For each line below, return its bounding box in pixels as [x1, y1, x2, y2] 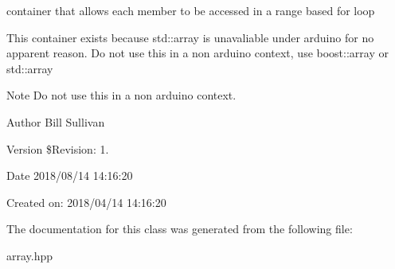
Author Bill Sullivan [6, 113, 105, 130]
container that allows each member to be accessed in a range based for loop [6, 2, 375, 18]
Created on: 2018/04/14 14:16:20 [6, 193, 166, 210]
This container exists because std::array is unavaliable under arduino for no [6, 29, 374, 45]
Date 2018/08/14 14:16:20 [6, 167, 133, 184]
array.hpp [6, 247, 53, 263]
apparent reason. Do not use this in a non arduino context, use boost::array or [6, 45, 389, 61]
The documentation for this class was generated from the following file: [6, 220, 353, 237]
